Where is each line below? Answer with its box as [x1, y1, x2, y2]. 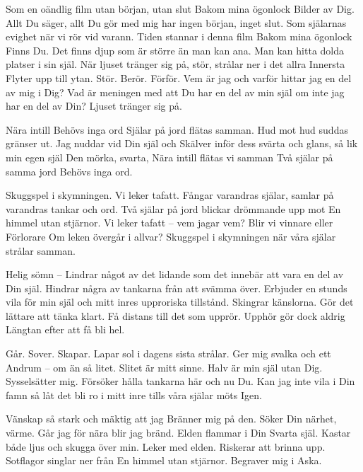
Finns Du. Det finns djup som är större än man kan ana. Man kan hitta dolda [6, 42, 345, 57]
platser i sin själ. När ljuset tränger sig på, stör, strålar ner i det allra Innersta [6, 57, 345, 71]
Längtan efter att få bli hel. [6, 322, 125, 337]
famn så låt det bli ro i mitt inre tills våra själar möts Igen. [6, 387, 262, 402]
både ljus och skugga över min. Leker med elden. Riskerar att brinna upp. [6, 439, 326, 454]
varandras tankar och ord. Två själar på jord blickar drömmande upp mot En [6, 201, 341, 216]
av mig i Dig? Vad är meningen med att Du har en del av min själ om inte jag [6, 84, 345, 99]
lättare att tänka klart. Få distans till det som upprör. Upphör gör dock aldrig [6, 308, 345, 323]
